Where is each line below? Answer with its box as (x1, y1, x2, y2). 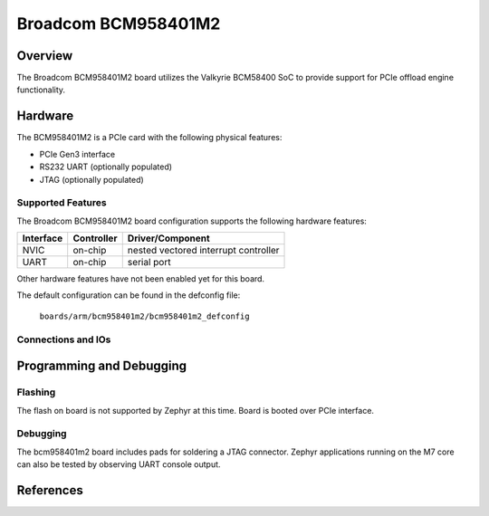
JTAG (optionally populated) (39, 174, 144, 185)
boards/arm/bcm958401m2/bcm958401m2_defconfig (39, 311, 250, 321)
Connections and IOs (16, 333, 111, 346)
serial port (127, 256, 171, 269)
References (16, 483, 83, 498)
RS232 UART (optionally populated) (39, 161, 172, 172)
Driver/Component (127, 232, 210, 244)
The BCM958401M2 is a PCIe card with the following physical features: (16, 132, 283, 143)
